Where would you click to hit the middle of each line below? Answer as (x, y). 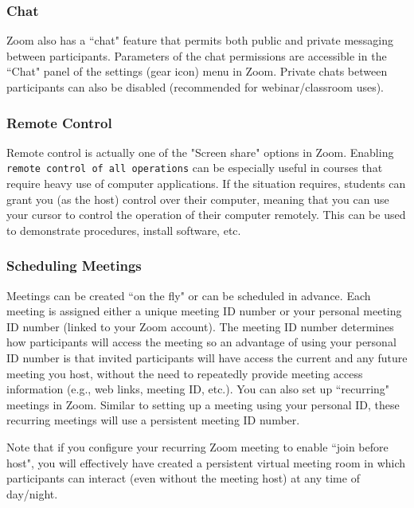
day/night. (32, 493)
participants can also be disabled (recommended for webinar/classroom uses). (195, 87)
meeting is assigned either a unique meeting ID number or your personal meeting (204, 311)
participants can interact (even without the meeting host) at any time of (183, 478)
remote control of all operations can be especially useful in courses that (195, 168)
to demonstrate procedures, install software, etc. (124, 230)
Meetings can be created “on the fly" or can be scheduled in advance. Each (189, 295)
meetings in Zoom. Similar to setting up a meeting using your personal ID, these (203, 404)
